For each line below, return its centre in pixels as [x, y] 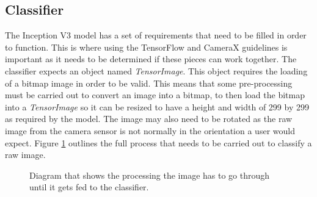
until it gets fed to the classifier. [89, 187]
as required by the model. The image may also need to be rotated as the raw [149, 119]
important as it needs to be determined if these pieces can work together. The [151, 59]
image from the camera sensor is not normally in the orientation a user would [150, 130]
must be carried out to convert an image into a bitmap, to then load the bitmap [155, 95]
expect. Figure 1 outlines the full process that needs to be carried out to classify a [158, 142]
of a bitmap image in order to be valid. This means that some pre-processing [149, 83]
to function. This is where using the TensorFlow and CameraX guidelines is [146, 47]
